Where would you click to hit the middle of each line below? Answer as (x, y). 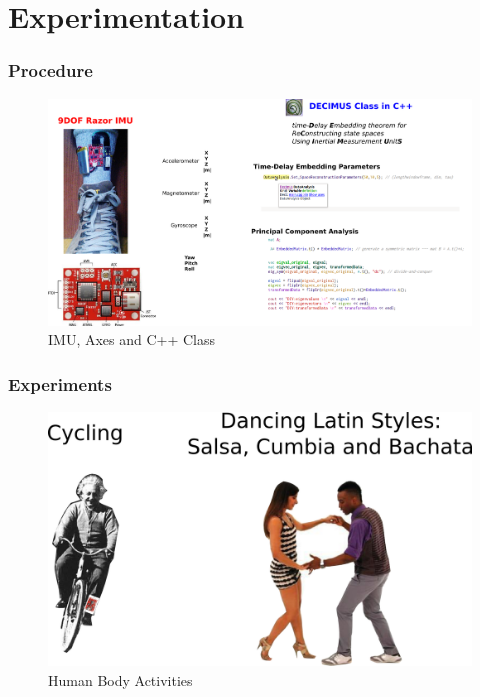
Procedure (50, 70)
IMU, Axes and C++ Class (132, 339)
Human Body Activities (120, 679)
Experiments (60, 383)
